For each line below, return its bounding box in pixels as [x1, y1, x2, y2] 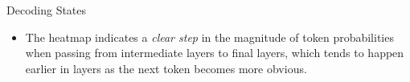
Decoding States [6, 2, 87, 18]
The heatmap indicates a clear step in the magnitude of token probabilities [25, 28, 394, 45]
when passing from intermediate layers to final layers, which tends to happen [25, 44, 404, 61]
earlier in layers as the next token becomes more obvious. [25, 59, 307, 76]
